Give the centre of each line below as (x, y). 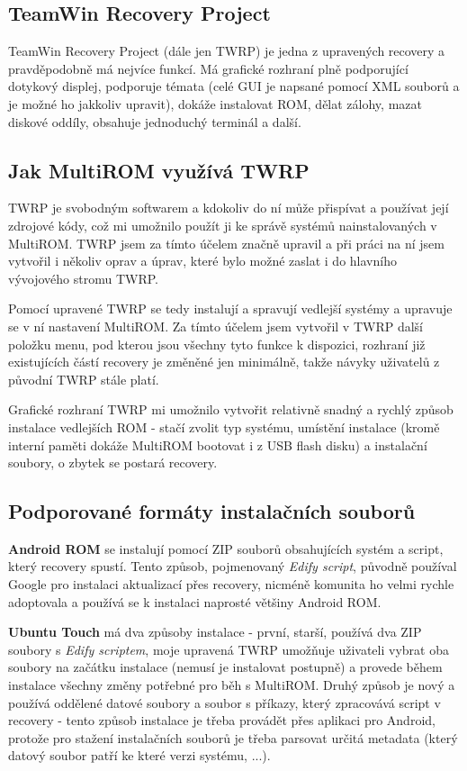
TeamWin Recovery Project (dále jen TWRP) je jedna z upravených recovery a (227, 51)
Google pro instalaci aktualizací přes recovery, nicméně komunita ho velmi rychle (231, 584)
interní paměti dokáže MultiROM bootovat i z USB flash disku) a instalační (218, 444)
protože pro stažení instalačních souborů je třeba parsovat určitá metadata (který (233, 737)
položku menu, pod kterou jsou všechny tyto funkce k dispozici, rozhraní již (217, 344)
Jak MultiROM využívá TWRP (159, 170)
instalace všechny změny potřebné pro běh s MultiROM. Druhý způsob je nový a (232, 685)
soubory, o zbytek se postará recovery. (113, 463)
